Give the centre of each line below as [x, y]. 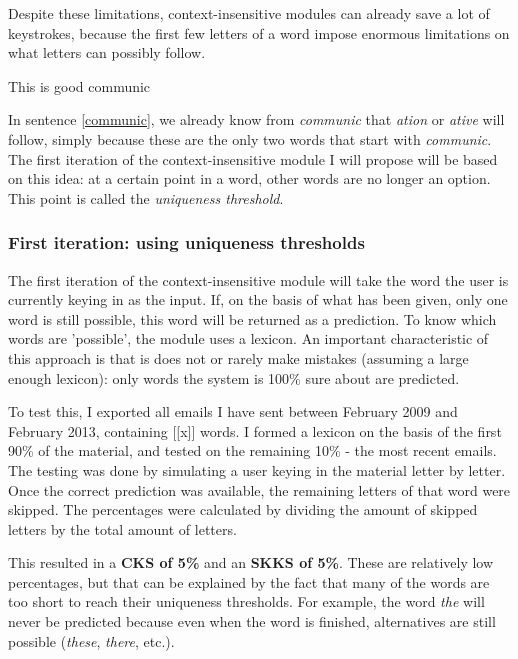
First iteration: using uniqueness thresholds [186, 242]
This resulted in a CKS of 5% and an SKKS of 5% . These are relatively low [251, 562]
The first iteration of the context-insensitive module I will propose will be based [253, 158]
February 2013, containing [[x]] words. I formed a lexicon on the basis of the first [255, 430]
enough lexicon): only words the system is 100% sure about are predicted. [234, 377]
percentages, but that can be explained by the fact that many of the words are [249, 581]
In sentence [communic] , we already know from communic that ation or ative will [256, 119]
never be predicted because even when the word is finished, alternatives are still [252, 621]
